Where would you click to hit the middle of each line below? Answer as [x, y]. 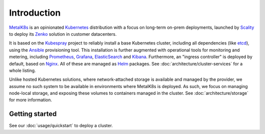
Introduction [35, 13]
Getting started [33, 114]
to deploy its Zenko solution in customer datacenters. [63, 34]
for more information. [31, 100]
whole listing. [23, 70]
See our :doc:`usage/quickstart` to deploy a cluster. [61, 126]
